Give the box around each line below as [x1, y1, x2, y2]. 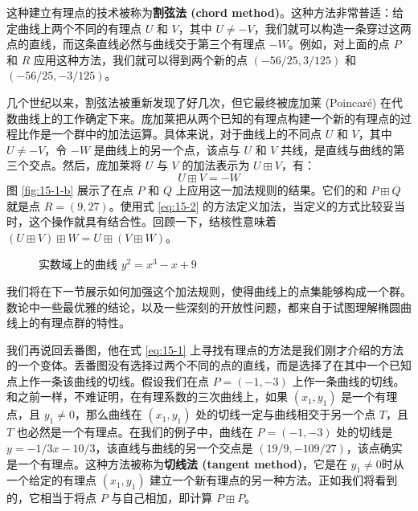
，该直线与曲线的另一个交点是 [95, 439, 253, 456]
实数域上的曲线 [39, 255, 117, 272]
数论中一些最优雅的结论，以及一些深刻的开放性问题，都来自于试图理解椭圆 [6, 298, 400, 315]
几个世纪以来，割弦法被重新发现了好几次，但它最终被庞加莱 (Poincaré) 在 [6, 93, 391, 110]
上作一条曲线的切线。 [292, 372, 405, 389]
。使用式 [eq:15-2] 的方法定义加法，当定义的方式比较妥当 [109, 197, 405, 214]
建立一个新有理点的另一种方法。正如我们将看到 [150, 472, 398, 489]
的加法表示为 [182, 157, 250, 174]
